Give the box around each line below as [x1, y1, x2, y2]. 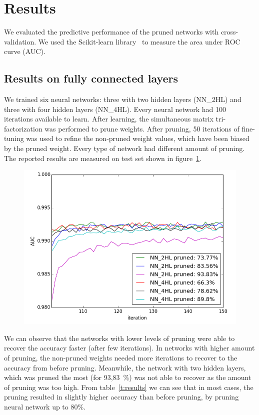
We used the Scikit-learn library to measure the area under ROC [38, 36, 240, 46]
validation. [4, 36, 36, 46]
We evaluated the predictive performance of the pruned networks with [4, 26, 219, 37]
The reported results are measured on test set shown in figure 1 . [4, 152, 202, 163]
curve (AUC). [4, 46, 45, 56]
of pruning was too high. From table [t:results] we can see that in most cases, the [4, 381, 253, 392]
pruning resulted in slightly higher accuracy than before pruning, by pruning [4, 391, 239, 402]
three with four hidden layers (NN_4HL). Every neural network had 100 [4, 103, 226, 114]
